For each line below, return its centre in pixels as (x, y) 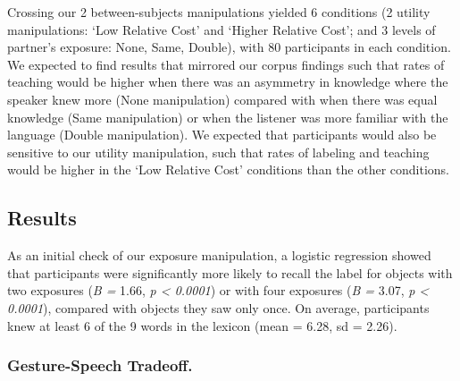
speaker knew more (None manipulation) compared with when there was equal (222, 99)
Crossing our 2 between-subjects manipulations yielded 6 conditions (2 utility (219, 12)
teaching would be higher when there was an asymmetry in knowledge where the (228, 82)
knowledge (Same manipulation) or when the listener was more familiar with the (228, 117)
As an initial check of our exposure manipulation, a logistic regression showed (219, 255)
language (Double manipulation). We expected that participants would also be (222, 135)
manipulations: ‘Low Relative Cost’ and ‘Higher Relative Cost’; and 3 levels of (222, 29)
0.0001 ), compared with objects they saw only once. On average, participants (218, 307)
